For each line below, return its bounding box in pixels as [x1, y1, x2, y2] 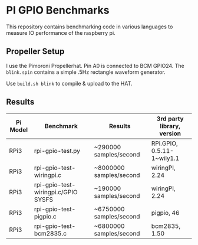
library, [160, 122, 181, 130]
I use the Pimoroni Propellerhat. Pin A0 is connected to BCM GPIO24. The [6, 62, 184, 69]
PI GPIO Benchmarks [6, 4, 110, 17]
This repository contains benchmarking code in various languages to [6, 23, 173, 30]
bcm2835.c [34, 229, 67, 237]
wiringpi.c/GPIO [34, 188, 78, 196]
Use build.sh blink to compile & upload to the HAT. [6, 80, 133, 87]
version [159, 129, 181, 138]
